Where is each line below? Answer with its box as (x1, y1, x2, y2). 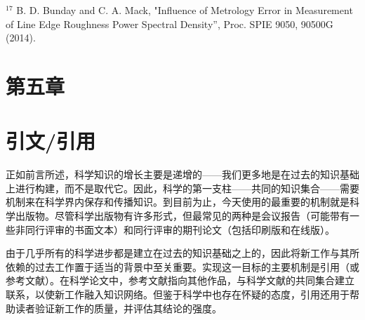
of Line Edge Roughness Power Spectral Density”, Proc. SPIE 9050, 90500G (6, 16, 333, 31)
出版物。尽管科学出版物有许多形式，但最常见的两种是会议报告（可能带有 (15, 208, 350, 223)
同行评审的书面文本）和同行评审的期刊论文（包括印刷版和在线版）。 (25, 222, 335, 236)
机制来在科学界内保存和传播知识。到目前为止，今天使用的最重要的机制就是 (6, 194, 350, 209)
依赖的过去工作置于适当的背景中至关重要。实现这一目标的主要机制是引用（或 (6, 259, 359, 274)
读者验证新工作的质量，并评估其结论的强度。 (15, 300, 222, 315)
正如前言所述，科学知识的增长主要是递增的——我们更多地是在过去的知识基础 (6, 167, 359, 182)
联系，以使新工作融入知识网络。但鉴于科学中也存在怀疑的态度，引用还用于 (6, 287, 350, 302)
